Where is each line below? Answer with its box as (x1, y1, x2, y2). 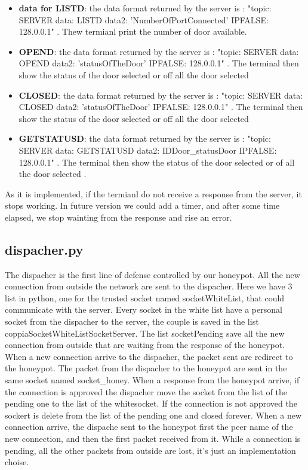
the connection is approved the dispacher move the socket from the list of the (5, 385, 287, 398)
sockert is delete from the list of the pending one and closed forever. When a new (5, 408, 302, 421)
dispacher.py (5, 240, 84, 258)
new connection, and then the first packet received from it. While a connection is (5, 432, 301, 445)
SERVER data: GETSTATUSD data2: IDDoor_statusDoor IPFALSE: (19, 144, 277, 156)
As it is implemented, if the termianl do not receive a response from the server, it (5, 187, 302, 200)
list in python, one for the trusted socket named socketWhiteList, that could (5, 291, 285, 304)
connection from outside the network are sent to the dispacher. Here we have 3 (5, 280, 292, 292)
